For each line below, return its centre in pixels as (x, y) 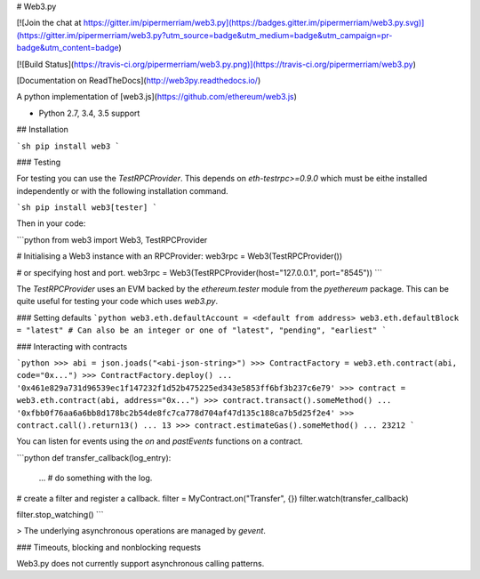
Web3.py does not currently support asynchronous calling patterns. (140, 564)
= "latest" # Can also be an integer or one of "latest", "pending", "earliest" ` (201, 330)
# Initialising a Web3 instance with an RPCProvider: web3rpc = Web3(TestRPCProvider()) (180, 256)
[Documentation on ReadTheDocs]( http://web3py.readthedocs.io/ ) (139, 80)
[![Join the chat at (49, 23)
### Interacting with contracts (72, 346)
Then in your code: (51, 223)
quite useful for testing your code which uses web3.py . (117, 302)
